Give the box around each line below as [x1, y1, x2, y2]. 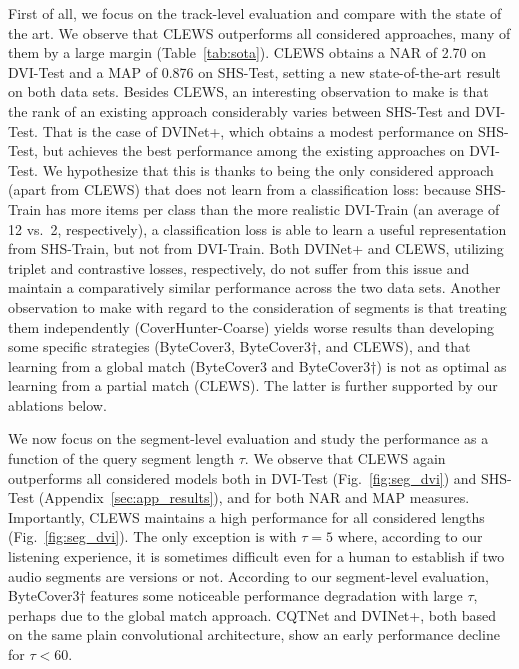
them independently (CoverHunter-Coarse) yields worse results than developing [8, 316, 494, 337]
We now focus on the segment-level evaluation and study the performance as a [8, 428, 489, 449]
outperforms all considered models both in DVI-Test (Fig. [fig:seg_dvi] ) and [8, 467, 477, 488]
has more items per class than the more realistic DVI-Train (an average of [45, 198, 500, 219]
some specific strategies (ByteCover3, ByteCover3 [8, 336, 311, 357]
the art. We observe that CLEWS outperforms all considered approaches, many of [8, 22, 511, 43]
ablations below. [8, 394, 107, 415]
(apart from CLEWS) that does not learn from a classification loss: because [8, 179, 471, 200]
